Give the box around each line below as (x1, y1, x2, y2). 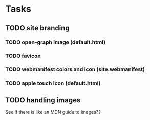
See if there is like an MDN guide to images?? (5, 109, 101, 115)
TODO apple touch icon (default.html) (5, 80, 101, 87)
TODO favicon (5, 52, 41, 59)
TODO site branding (5, 23, 70, 32)
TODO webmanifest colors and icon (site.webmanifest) (5, 66, 145, 73)
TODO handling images (5, 95, 81, 104)
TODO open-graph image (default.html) (5, 39, 106, 46)
